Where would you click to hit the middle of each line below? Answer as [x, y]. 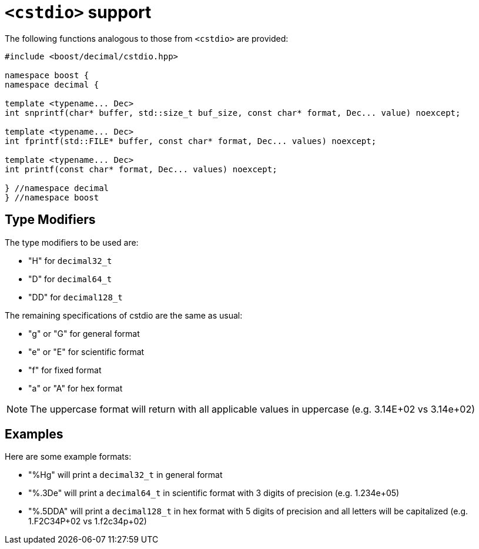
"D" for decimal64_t [70, 279]
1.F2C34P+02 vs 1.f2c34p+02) [88, 521]
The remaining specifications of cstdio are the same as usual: [124, 315]
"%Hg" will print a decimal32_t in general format [125, 475]
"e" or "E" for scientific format [86, 352]
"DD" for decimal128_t [76, 297]
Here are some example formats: [68, 457]
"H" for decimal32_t [70, 260]
